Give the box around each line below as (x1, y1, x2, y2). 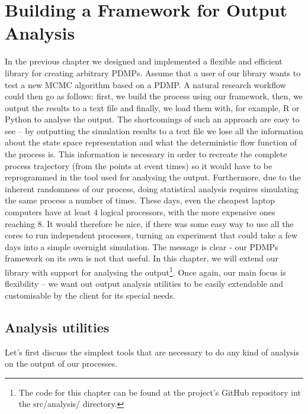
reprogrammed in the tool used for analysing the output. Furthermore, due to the (5, 171, 301, 183)
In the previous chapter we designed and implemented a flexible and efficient (5, 55, 283, 67)
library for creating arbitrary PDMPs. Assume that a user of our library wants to (5, 66, 301, 79)
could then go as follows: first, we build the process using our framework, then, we (5, 90, 303, 102)
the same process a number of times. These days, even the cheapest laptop (5, 194, 275, 206)
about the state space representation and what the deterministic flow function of (5, 136, 297, 148)
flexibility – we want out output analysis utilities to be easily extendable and (5, 277, 284, 290)
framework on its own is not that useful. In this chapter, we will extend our (5, 252, 279, 264)
